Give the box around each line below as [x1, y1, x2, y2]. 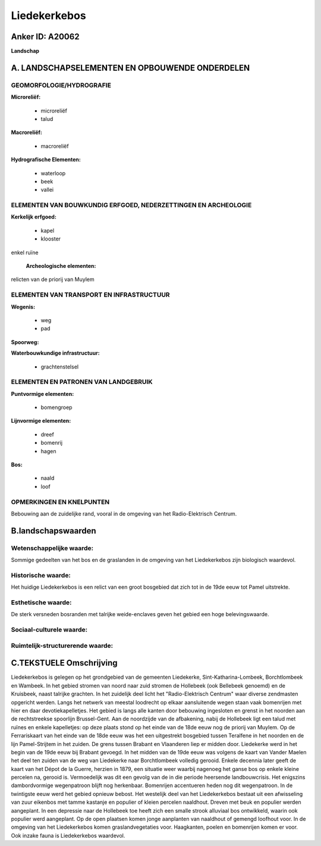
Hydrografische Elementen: [11, 156, 81, 163]
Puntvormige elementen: [11, 390, 74, 397]
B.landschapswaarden [11, 526, 96, 536]
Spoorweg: [11, 338, 39, 345]
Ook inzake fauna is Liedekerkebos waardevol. [11, 832, 125, 839]
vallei [40, 186, 53, 193]
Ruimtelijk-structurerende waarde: [11, 641, 113, 650]
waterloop [40, 170, 66, 177]
